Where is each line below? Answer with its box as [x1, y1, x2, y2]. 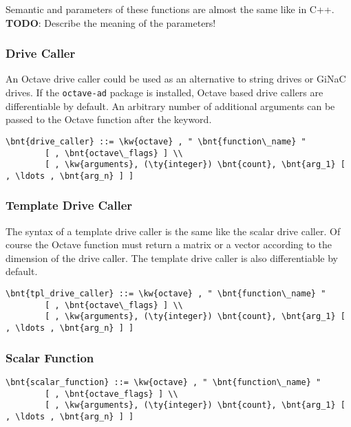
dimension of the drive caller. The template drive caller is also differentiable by [6, 250, 339, 265]
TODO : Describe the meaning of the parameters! [6, 15, 216, 30]
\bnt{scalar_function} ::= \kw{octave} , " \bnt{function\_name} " [6, 377, 321, 387]
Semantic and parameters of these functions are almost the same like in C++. [6, 2, 334, 16]
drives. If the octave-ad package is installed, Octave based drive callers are [6, 85, 323, 99]
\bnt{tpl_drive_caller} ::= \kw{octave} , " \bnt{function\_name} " [6, 289, 326, 299]
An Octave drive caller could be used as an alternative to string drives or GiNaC [6, 72, 346, 86]
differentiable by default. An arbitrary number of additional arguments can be [6, 98, 335, 113]
